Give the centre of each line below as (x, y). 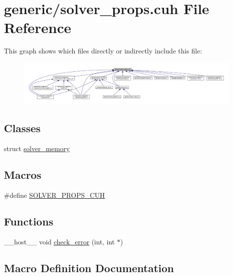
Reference (38, 27)
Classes (22, 128)
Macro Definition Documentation (89, 267)
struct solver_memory (37, 148)
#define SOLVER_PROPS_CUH (55, 195)
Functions (29, 221)
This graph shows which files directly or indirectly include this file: (103, 51)
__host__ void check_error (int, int (59, 241)
